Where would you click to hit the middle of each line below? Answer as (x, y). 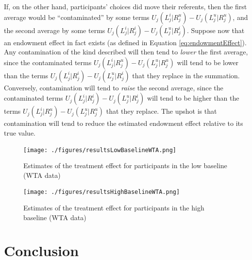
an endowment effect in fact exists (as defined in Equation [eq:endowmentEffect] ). (125, 42)
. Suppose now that (216, 30)
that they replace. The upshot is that (161, 111)
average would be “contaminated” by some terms (77, 17)
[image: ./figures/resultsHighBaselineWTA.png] (102, 192)
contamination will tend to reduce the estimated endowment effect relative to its (124, 123)
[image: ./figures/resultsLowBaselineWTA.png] (100, 150)
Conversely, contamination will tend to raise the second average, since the (114, 87)
